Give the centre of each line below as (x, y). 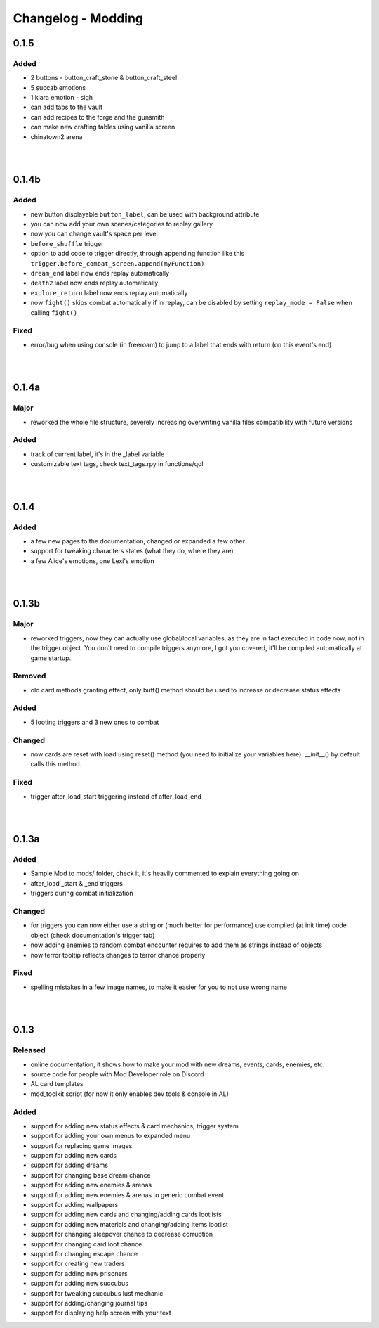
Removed (29, 676)
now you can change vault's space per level (94, 234)
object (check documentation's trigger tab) (93, 935)
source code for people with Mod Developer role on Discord (117, 1074)
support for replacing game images (81, 1145)
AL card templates (57, 1084)
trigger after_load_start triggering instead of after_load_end (116, 796)
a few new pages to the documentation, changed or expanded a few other (138, 541)
